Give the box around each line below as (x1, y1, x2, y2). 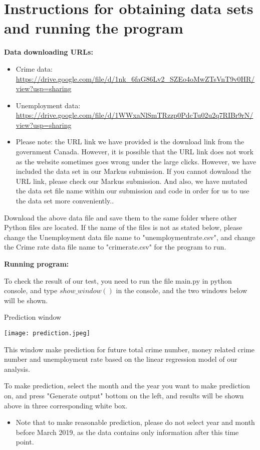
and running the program (4, 18, 183, 38)
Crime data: (16, 63, 53, 74)
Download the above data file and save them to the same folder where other (4, 212, 237, 222)
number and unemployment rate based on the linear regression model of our (4, 354, 237, 364)
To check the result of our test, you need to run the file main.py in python (4, 275, 232, 286)
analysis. (4, 363, 30, 374)
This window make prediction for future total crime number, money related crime (4, 344, 255, 354)
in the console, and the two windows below (116, 285, 247, 296)
